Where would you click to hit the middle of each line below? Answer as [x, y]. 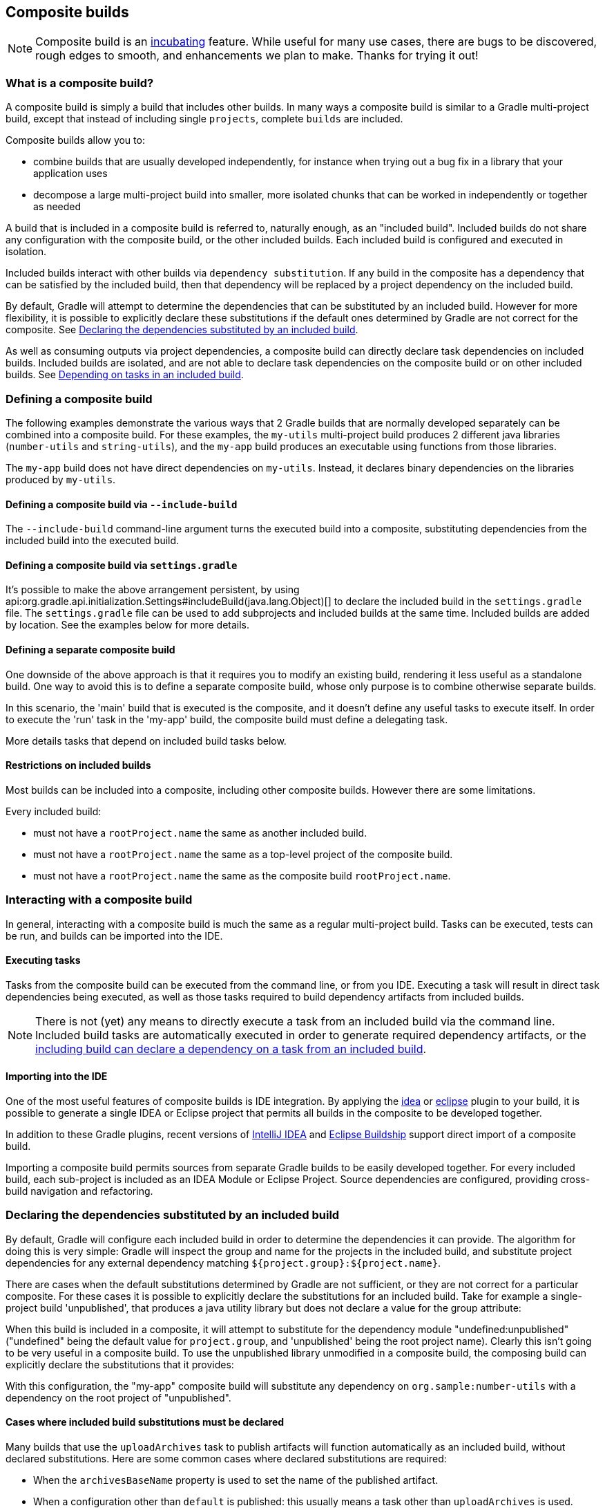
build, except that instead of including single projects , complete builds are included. [204, 119]
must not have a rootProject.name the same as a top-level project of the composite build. [243, 854]
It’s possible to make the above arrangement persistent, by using [153, 590]
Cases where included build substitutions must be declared [145, 1422]
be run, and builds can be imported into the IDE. [114, 935]
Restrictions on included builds [78, 765]
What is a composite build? [80, 83]
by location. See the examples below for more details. [128, 625]
